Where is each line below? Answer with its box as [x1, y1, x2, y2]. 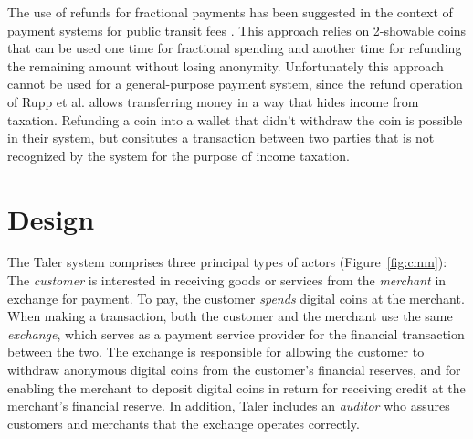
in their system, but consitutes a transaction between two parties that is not [7, 128, 435, 147]
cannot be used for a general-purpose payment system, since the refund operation [7, 74, 463, 93]
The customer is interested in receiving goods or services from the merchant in [7, 271, 447, 290]
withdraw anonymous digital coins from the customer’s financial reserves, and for [7, 360, 461, 380]
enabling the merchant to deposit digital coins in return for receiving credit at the [7, 378, 466, 397]
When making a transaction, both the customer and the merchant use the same [7, 306, 453, 326]
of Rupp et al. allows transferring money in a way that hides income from [7, 91, 419, 111]
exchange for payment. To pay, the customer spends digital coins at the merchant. [7, 288, 465, 307]
